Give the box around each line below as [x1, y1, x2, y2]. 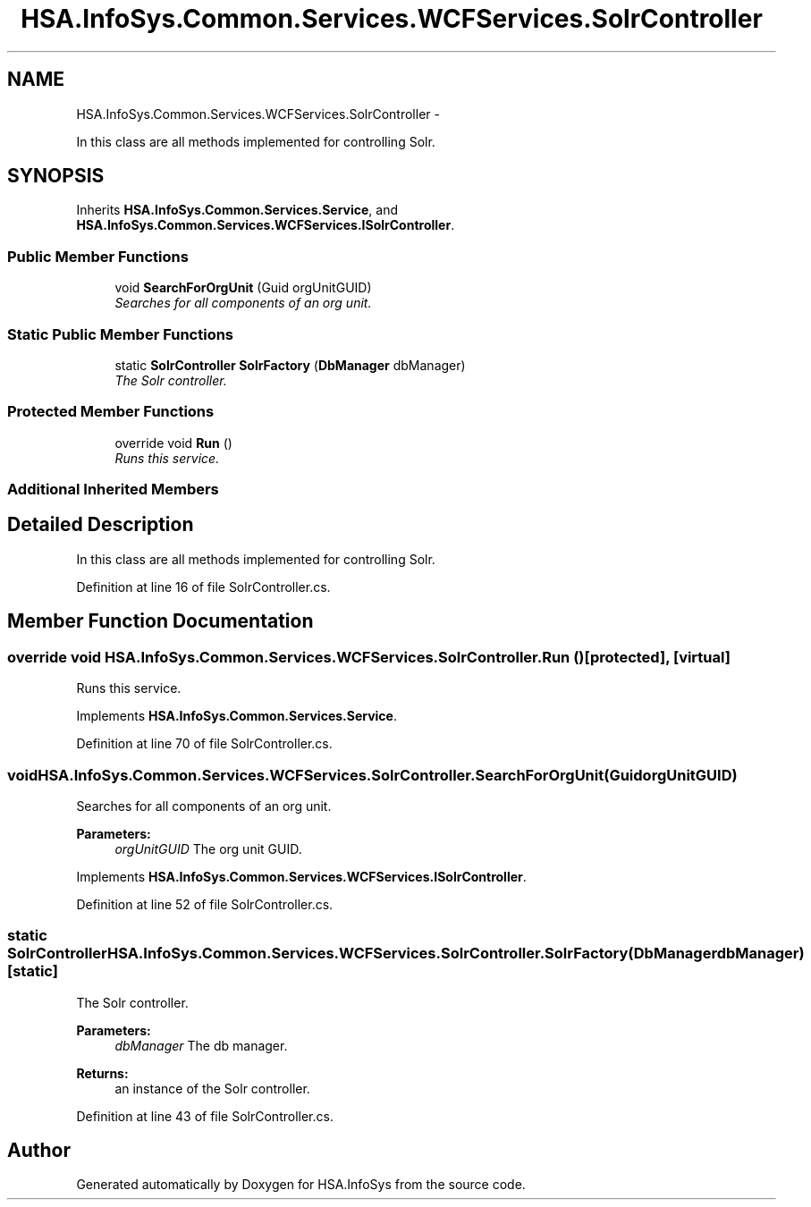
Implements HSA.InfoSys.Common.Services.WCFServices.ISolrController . [76, 868, 527, 884]
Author [7, 1139, 71, 1162]
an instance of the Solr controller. [114, 1080, 310, 1096]
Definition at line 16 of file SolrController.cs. [76, 578, 331, 595]
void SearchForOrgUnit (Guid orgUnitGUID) [114, 280, 372, 296]
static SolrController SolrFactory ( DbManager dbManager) [114, 357, 466, 373]
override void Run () [114, 435, 232, 451]
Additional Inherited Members [7, 480, 219, 499]
